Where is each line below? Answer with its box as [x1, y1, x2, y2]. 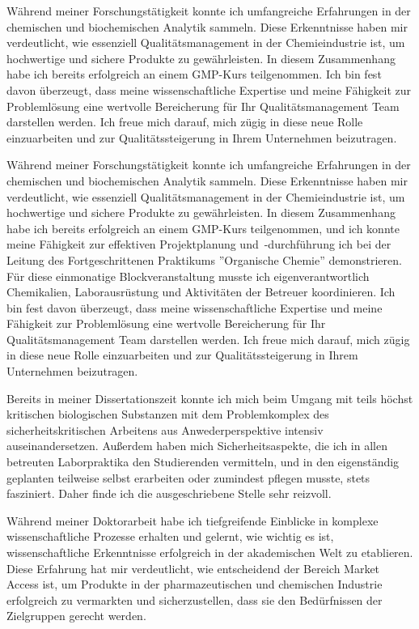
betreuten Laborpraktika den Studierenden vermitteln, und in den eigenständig [6, 453, 400, 470]
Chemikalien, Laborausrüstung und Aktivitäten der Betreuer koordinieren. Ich [6, 283, 396, 300]
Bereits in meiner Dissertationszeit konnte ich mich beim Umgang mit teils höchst [6, 389, 413, 406]
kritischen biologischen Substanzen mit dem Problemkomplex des [6, 406, 329, 423]
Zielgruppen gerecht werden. [6, 607, 146, 624]
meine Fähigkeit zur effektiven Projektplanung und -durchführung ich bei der [6, 236, 391, 253]
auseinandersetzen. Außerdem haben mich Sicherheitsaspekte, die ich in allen [6, 437, 387, 454]
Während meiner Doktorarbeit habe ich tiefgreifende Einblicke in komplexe [6, 512, 379, 529]
